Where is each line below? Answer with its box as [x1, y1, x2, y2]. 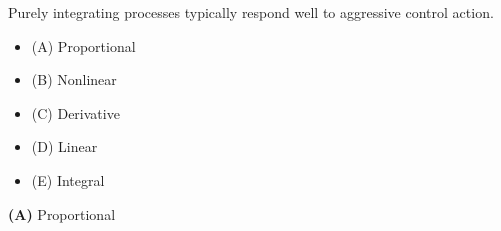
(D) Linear [31, 136, 98, 157]
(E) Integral [31, 169, 105, 190]
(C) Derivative [31, 102, 120, 123]
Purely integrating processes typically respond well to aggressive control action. [8, 2, 494, 22]
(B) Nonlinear [31, 69, 117, 90]
